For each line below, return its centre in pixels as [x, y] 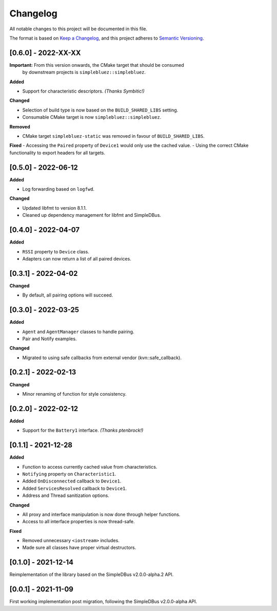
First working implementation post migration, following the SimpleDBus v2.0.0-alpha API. [103, 602]
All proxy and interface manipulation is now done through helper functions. [101, 514]
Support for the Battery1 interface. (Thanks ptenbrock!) [83, 430]
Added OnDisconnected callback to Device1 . [72, 481]
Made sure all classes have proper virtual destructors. [79, 548]
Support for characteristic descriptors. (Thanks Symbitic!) [83, 91]
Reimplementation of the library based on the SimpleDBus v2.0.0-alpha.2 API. [92, 575]
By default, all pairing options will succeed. [68, 295]
